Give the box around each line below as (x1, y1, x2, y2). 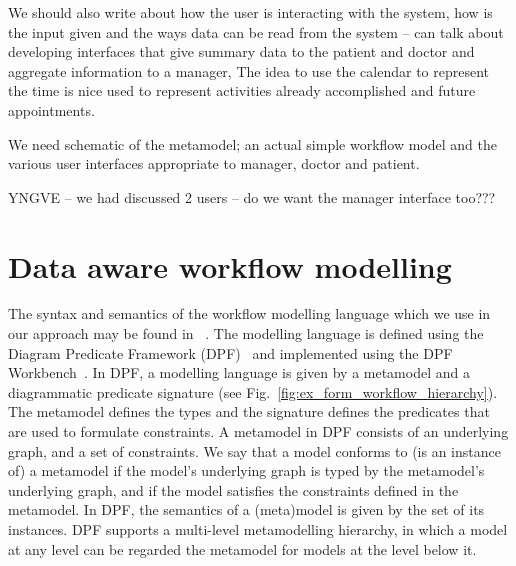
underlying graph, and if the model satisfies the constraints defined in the (8, 479, 459, 500)
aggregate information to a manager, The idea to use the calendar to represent (8, 60, 490, 81)
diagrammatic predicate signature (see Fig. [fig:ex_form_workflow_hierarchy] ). (8, 381, 498, 402)
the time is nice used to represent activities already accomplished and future (8, 80, 476, 101)
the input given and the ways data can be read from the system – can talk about (8, 21, 504, 42)
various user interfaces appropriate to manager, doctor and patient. (8, 153, 420, 174)
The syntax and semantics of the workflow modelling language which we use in (8, 303, 491, 324)
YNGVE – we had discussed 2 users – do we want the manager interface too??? (8, 186, 496, 207)
